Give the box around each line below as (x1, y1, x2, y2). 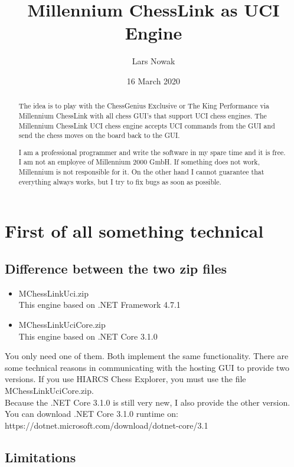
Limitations (5, 448, 76, 466)
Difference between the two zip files (5, 259, 227, 278)
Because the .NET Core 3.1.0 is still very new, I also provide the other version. (5, 396, 290, 408)
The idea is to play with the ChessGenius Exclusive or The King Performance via (18, 101, 270, 111)
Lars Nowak (132, 55, 175, 67)
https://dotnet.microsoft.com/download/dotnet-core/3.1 (5, 419, 208, 431)
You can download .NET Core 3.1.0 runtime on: (5, 407, 178, 420)
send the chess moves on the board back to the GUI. (18, 130, 180, 140)
